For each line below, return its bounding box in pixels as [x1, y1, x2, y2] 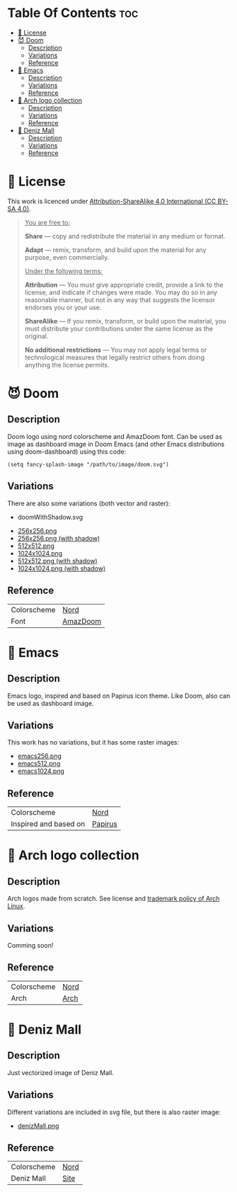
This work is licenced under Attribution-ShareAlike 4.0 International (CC [7, 197, 216, 205]
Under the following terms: [24, 267, 103, 275]
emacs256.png [17, 752, 62, 760]
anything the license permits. [24, 360, 110, 369]
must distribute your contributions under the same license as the [24, 324, 214, 333]
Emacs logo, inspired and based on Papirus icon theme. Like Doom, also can [7, 692, 231, 700]
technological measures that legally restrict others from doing [24, 353, 205, 362]
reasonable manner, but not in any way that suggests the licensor [24, 295, 216, 304]
